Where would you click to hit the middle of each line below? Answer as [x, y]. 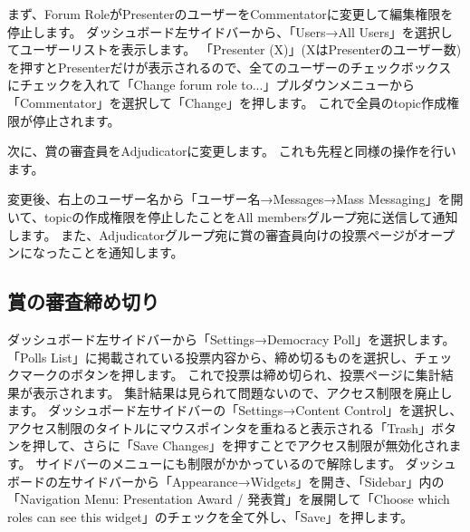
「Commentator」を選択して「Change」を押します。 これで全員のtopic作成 [227, 102]
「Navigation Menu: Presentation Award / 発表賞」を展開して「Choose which [229, 499]
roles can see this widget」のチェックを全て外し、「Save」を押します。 [210, 516]
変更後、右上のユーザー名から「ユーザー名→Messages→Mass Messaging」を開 [235, 199]
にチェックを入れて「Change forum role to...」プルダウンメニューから [211, 85]
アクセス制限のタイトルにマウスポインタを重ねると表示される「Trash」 [220, 427]
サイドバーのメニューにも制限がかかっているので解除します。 [219, 464]
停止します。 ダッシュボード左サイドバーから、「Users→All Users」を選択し [230, 31]
